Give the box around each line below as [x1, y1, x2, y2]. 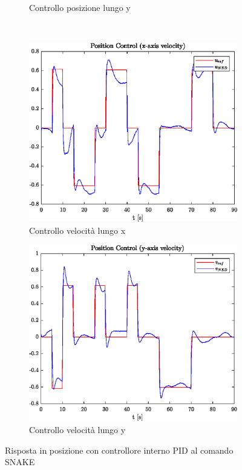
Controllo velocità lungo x [29, 223, 126, 236]
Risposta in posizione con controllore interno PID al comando [5, 443, 234, 456]
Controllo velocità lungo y [29, 423, 126, 435]
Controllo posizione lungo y [29, 1, 131, 13]
